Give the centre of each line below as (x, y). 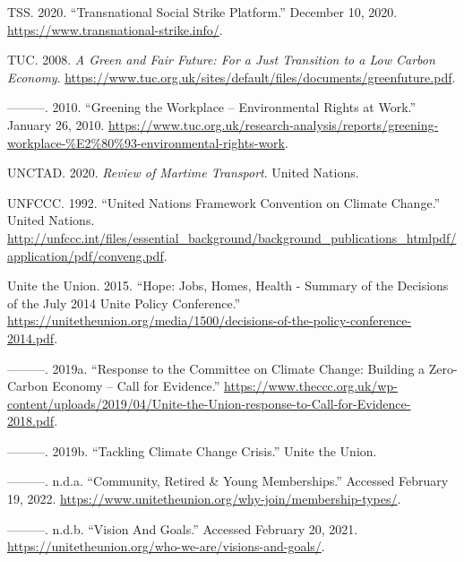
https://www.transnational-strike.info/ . (115, 29)
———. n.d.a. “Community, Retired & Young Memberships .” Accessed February (228, 481)
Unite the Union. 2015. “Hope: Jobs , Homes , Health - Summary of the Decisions (228, 285)
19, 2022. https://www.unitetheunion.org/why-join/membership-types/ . (204, 499)
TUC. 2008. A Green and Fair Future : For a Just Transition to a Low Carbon (221, 60)
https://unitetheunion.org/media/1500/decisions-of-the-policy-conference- (210, 320)
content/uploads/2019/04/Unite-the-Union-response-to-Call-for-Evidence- (209, 403)
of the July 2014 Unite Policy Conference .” (124, 303)
